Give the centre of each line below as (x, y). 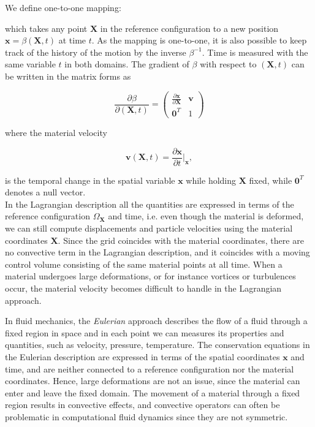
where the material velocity (56, 133)
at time (72, 40)
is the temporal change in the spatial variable (90, 180)
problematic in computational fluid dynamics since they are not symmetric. (146, 416)
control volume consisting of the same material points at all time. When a (144, 264)
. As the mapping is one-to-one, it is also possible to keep (199, 40)
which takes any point (46, 28)
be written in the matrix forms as (68, 76)
